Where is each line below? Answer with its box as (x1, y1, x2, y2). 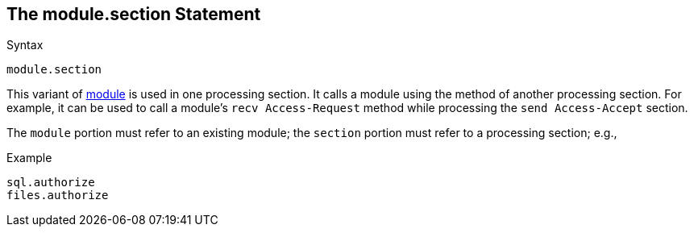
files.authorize (6, 189, 109, 202)
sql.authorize (6, 176, 95, 189)
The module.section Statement (6, 4, 261, 24)
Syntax (6, 38, 44, 52)
